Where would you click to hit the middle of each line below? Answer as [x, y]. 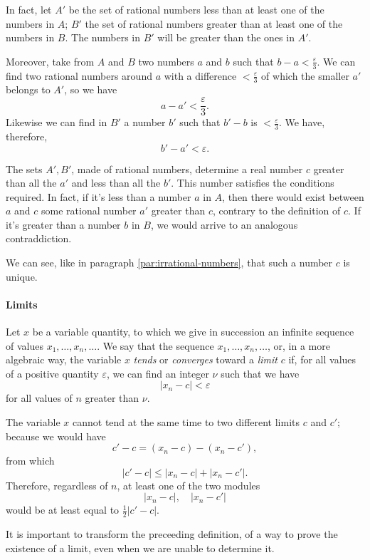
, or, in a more [298, 345]
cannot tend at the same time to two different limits [186, 422]
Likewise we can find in [57, 122]
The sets [24, 168]
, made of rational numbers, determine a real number [187, 168]
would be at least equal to [63, 510]
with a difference [200, 75]
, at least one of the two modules [189, 485]
